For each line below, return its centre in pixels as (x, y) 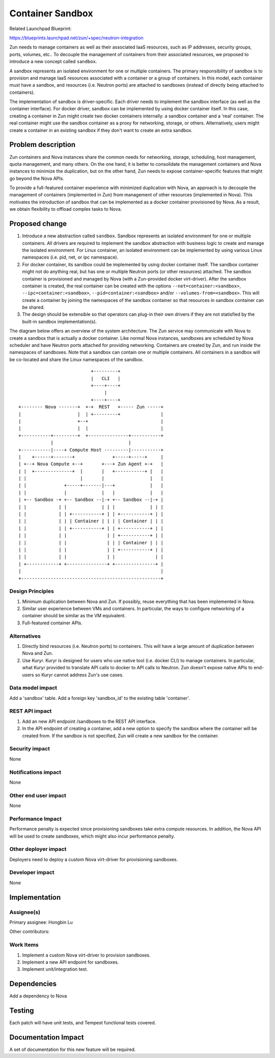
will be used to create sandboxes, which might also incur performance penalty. (92, 836)
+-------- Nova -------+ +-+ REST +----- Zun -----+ (91, 407)
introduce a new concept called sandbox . (53, 62)
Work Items (24, 945)
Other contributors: (30, 931)
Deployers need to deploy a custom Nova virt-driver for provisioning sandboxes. (94, 859)
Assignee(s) (25, 912)
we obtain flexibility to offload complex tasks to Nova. (66, 209)
